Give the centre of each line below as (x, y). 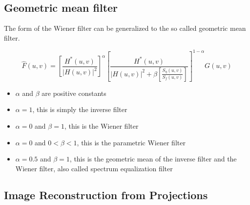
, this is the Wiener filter (101, 125)
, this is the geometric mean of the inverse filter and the (153, 159)
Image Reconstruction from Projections (106, 194)
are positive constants (74, 93)
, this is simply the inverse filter (80, 109)
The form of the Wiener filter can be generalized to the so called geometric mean (125, 28)
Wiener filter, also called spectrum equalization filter (94, 168)
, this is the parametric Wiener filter (131, 142)
